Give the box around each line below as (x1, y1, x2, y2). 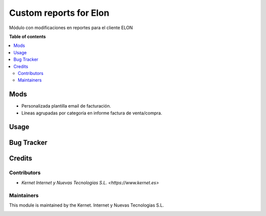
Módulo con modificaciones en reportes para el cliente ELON (9, 25, 133, 31)
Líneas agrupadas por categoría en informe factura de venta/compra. (21, 110, 163, 116)
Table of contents (9, 34, 46, 39)
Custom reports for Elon (9, 7, 109, 18)
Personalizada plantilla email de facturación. (21, 103, 111, 109)
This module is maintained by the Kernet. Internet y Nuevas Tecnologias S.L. (9, 202, 165, 208)
